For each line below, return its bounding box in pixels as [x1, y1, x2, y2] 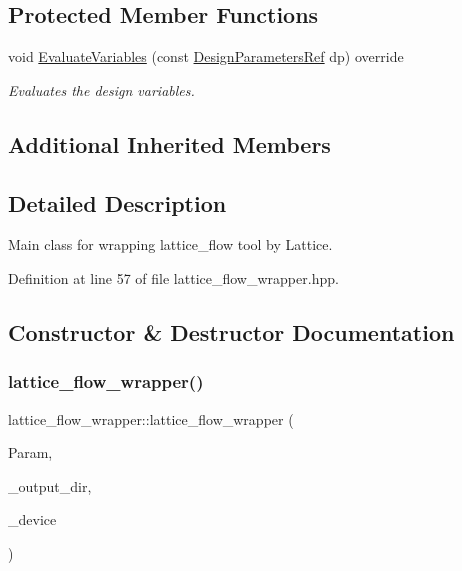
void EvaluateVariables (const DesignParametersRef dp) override [8, 46, 404, 67]
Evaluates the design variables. [8, 79, 195, 100]
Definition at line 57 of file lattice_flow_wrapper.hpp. [8, 267, 339, 288]
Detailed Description [8, 187, 227, 218]
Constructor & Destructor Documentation [8, 316, 455, 347]
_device [8, 509, 57, 530]
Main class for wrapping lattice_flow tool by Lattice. [8, 234, 333, 255]
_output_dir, [8, 475, 92, 496]
